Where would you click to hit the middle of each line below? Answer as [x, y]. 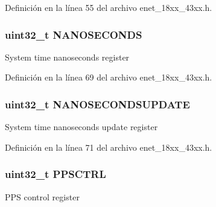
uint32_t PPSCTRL [56, 174]
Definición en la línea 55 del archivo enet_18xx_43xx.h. [109, 7]
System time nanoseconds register [67, 57]
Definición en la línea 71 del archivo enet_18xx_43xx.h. [109, 147]
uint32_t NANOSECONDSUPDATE [97, 104]
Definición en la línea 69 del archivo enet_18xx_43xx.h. [109, 77]
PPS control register [42, 196]
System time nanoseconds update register [81, 127]
